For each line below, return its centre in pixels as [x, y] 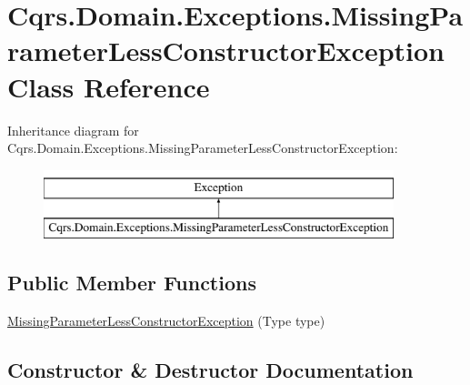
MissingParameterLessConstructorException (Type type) [166, 321]
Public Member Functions [132, 283]
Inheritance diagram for [73, 130]
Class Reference [109, 86]
